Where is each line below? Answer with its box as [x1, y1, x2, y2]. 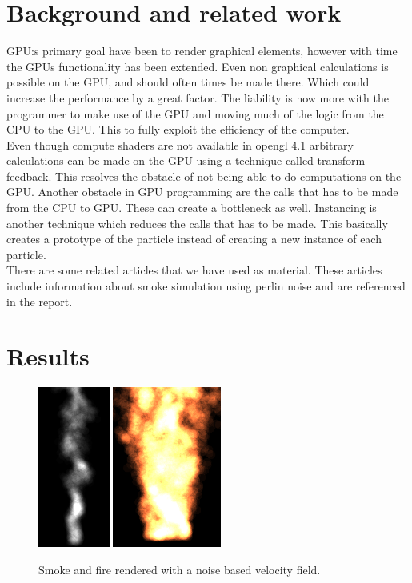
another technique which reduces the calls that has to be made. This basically [6, 214, 388, 231]
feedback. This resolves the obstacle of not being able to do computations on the [6, 167, 402, 184]
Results [6, 340, 90, 373]
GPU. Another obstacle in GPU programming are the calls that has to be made [6, 183, 398, 200]
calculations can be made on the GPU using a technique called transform [6, 152, 366, 169]
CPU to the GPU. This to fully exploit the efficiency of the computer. [6, 121, 350, 138]
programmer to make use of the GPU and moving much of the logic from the [6, 105, 384, 122]
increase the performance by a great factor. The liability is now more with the [6, 89, 389, 106]
